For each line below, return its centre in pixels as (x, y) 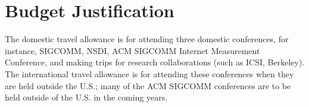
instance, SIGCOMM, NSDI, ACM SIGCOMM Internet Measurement (132, 50)
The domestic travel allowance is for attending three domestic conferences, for (147, 39)
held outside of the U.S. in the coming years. (86, 97)
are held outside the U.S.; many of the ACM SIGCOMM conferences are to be (148, 85)
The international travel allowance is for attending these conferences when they (149, 73)
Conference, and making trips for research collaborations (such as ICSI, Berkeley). (155, 62)
